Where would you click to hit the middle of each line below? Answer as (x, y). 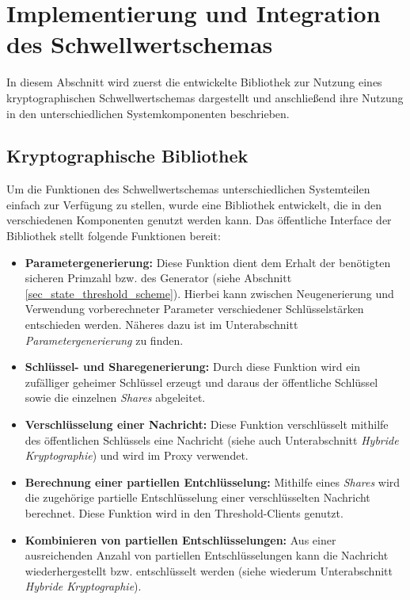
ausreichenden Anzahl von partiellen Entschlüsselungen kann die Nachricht (207, 555)
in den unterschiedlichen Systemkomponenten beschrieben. (148, 113)
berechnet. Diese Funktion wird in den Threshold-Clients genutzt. (184, 512)
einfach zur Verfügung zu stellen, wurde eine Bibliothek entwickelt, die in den (194, 204)
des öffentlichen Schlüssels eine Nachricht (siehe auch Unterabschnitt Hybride (212, 439)
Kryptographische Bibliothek (127, 156)
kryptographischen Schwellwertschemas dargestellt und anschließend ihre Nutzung (205, 97)
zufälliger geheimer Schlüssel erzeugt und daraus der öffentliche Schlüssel (201, 382)
